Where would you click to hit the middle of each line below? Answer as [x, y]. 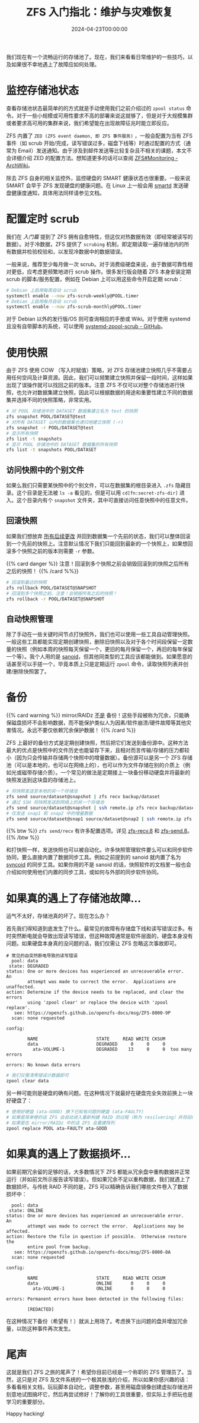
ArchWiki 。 [20, 165]
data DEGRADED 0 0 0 [97, 1044]
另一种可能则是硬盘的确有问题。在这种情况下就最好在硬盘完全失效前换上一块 [99, 1093]
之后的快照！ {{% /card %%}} [42, 571]
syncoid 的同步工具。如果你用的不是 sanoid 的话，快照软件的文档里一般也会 [99, 865]
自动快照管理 [30, 619]
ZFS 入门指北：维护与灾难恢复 [99, 12]
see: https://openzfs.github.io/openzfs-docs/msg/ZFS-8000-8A [92, 1252]
